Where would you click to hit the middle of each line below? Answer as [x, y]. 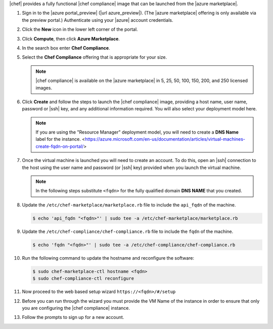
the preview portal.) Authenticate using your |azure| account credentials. [98, 20]
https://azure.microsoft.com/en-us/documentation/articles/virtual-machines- [165, 139]
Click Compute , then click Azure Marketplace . [71, 38]
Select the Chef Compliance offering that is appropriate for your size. [95, 57]
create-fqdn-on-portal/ [60, 146]
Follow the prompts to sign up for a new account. [73, 317]
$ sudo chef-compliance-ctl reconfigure [83, 279]
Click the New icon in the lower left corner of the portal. [80, 29]
